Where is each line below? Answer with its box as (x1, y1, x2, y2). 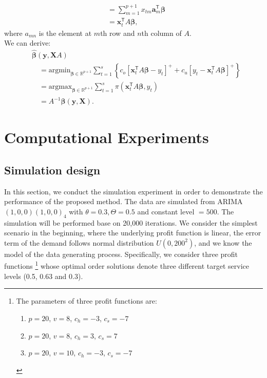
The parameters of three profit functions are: (16, 295, 157, 306)
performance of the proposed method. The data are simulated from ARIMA (4, 196, 243, 207)
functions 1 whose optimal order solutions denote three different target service (4, 259, 250, 271)
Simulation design (4, 162, 101, 177)
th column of (141, 27, 182, 38)
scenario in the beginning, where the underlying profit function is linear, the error (4, 227, 261, 238)
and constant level (137, 206, 195, 216)
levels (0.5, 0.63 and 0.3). (4, 270, 83, 281)
